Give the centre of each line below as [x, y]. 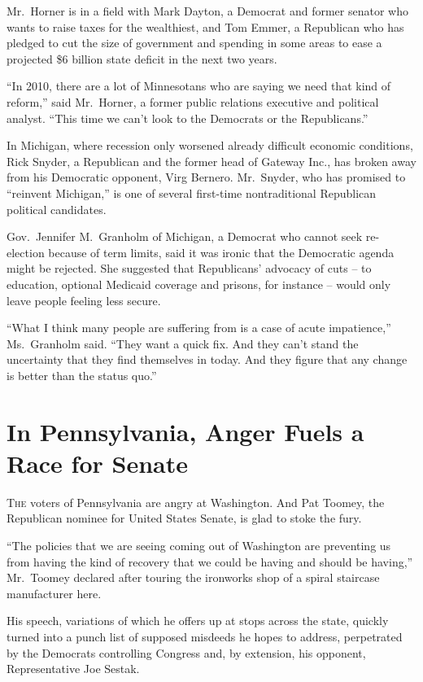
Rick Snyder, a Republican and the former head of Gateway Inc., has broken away [211, 161]
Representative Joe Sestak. [73, 669]
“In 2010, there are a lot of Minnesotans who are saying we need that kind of [199, 86]
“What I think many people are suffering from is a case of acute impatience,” [199, 328]
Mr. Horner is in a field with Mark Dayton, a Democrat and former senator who [207, 11]
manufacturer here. [54, 593]
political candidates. [57, 209]
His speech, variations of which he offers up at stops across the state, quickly [198, 621]
